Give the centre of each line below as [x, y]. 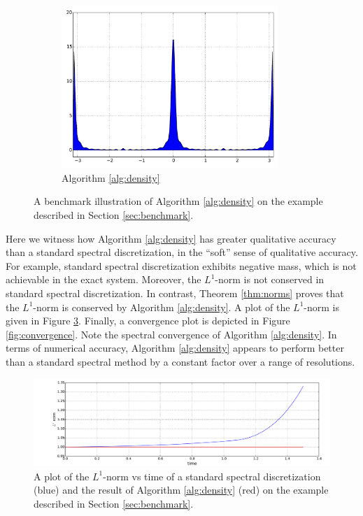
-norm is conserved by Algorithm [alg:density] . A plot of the [162, 307]
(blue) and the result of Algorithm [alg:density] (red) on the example [181, 490]
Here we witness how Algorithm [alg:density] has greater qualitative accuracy [171, 238]
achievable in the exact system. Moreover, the [104, 279]
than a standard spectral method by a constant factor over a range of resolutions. [180, 361]
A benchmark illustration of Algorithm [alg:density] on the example [178, 201]
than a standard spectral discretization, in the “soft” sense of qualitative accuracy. [182, 252]
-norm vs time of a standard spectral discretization [212, 476]
